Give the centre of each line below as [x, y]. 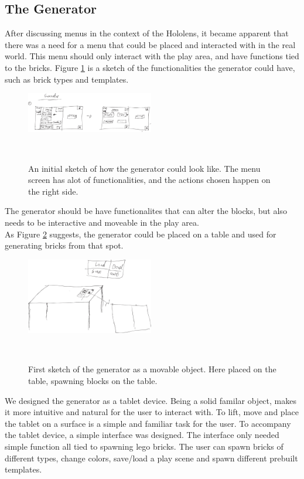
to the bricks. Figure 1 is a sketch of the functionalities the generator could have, [150, 67]
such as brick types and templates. [67, 79]
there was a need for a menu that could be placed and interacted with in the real [150, 44]
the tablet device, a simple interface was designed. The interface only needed [142, 435]
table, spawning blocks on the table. [93, 381]
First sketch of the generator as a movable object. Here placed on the [152, 369]
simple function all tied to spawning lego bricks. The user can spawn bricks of [144, 446]
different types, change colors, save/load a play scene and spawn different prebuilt [151, 458]
